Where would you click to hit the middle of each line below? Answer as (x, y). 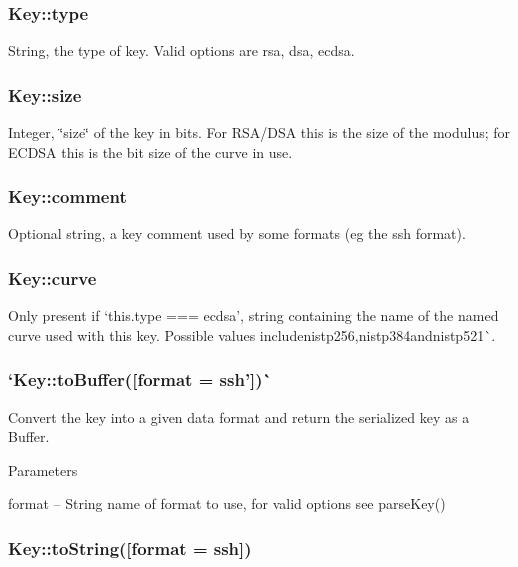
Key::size (45, 94)
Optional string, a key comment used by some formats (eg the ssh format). (237, 233)
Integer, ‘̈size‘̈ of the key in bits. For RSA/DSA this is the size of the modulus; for (259, 132)
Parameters (43, 469)
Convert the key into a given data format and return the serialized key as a (239, 416)
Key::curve (52, 277)
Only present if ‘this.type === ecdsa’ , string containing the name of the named (253, 315)
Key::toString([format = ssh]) (130, 547)
